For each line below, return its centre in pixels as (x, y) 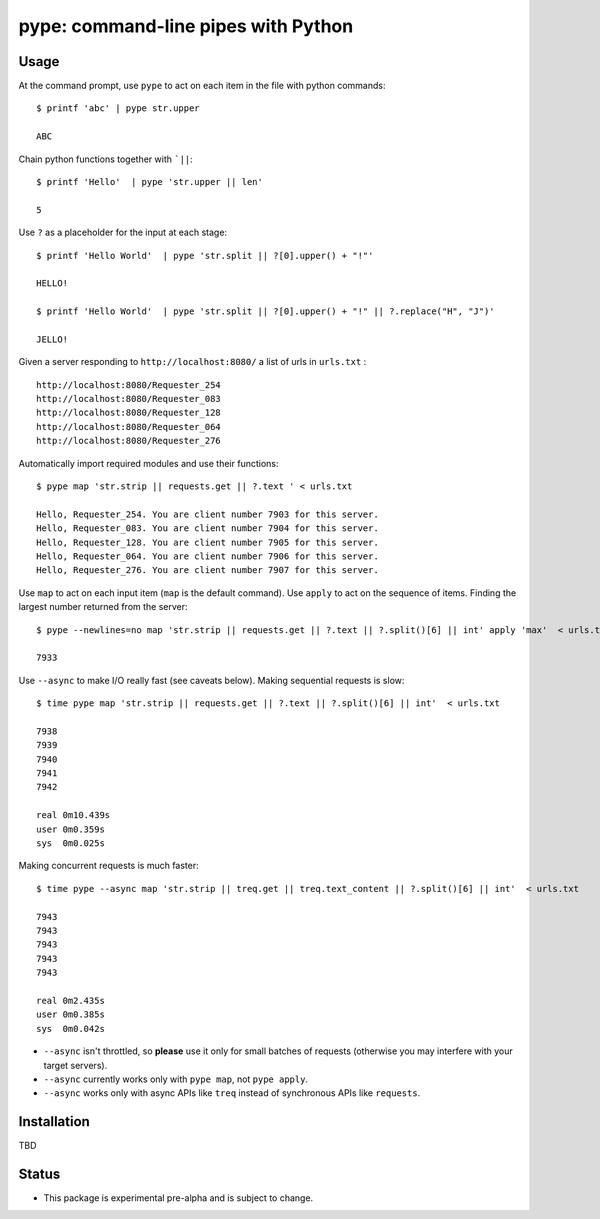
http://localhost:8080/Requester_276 (129, 441)
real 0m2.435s (70, 1000)
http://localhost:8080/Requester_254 (129, 384)
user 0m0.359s (70, 829)
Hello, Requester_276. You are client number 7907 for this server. (207, 570)
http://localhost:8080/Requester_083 (129, 399)
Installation (54, 1121)
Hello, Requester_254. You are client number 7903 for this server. (207, 514)
